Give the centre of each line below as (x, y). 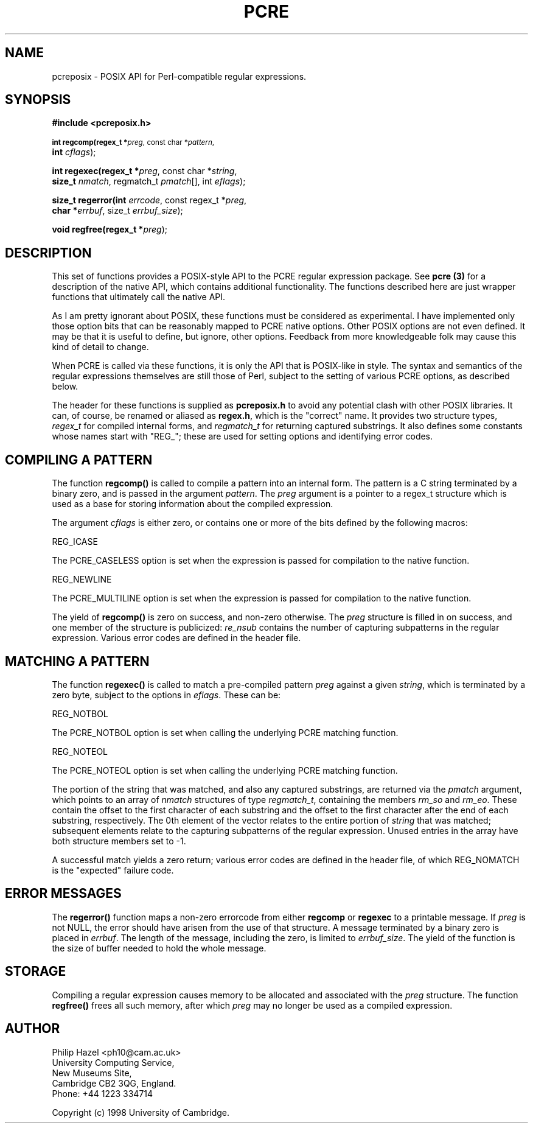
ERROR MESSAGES (63, 894)
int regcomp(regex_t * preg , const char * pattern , (133, 143)
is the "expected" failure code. (113, 870)
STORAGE (36, 972)
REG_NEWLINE (82, 580)
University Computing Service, (113, 1062)
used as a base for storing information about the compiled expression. (193, 504)
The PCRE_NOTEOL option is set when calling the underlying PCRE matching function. (225, 770)
